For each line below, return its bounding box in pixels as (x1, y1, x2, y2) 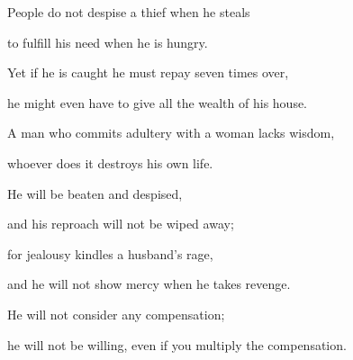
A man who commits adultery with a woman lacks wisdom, (7, 123, 335, 142)
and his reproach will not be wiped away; (7, 214, 234, 233)
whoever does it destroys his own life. (7, 153, 213, 172)
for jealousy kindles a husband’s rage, (7, 244, 213, 263)
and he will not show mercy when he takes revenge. (7, 274, 291, 293)
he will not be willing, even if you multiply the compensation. (7, 335, 347, 354)
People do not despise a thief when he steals (7, 3, 250, 21)
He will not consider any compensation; (7, 304, 225, 323)
